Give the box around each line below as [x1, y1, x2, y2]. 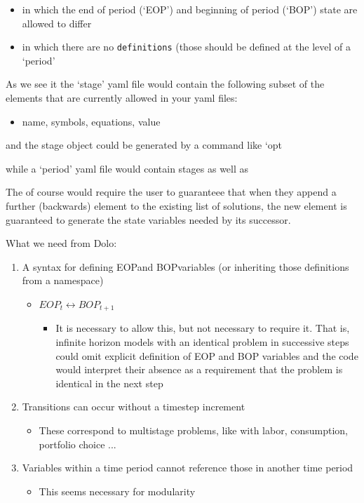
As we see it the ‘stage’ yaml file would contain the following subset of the [6, 76, 325, 91]
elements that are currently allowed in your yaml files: [6, 90, 238, 105]
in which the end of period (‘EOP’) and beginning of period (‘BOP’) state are [22, 2, 358, 16]
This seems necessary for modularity [39, 483, 196, 498]
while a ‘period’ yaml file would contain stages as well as [6, 161, 249, 175]
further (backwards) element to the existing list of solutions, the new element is [6, 199, 347, 213]
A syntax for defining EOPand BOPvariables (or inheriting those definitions [22, 259, 349, 274]
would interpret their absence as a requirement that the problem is [55, 362, 343, 377]
